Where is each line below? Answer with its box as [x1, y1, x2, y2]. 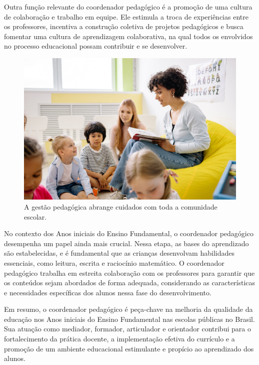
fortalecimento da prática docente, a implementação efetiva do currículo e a [4, 333, 235, 344]
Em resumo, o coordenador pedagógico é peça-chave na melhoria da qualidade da [4, 304, 253, 314]
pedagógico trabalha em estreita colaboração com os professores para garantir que [4, 267, 255, 278]
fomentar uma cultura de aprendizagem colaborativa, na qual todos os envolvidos [4, 31, 253, 41]
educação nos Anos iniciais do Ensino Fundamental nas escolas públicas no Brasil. [4, 313, 255, 324]
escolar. [24, 211, 47, 222]
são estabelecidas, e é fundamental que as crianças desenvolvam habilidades [4, 248, 234, 258]
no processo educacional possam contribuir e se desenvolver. [4, 41, 187, 51]
